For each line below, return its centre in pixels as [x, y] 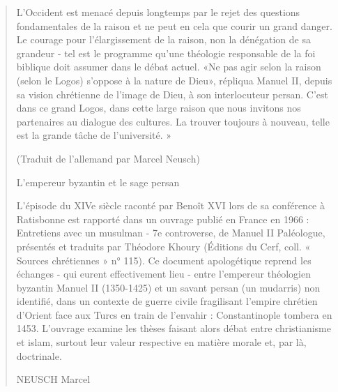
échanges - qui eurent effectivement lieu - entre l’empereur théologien [163, 274]
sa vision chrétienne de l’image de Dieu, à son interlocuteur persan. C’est [172, 94]
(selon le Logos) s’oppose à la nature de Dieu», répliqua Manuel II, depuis [174, 80]
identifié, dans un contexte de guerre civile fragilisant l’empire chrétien [167, 301]
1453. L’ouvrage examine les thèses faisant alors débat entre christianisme [174, 328]
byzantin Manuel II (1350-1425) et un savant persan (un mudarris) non [168, 287]
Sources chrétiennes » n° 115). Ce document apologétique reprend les [164, 260]
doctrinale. [39, 355]
